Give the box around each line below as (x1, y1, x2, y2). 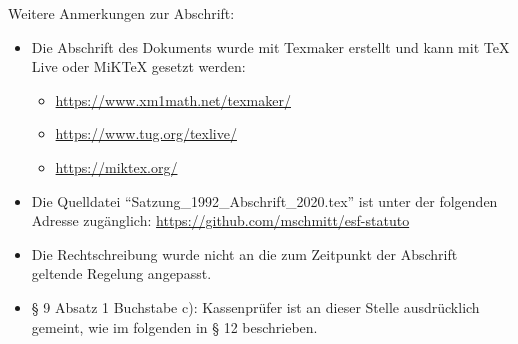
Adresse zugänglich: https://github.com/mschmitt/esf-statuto (31, 210, 410, 231)
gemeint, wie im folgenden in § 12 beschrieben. (31, 316, 318, 337)
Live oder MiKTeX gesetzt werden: (31, 56, 246, 77)
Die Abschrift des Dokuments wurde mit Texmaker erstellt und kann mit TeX (31, 36, 510, 57)
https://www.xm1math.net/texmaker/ (55, 89, 291, 110)
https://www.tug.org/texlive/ (55, 123, 237, 144)
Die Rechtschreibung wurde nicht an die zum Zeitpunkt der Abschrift (31, 243, 458, 264)
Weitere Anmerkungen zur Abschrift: (8, 3, 235, 23)
